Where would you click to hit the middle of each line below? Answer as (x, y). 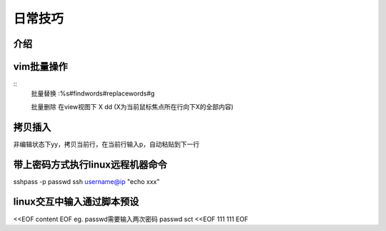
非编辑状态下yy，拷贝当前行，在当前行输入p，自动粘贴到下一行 (107, 144)
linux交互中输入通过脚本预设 (76, 202)
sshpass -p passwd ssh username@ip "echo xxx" (86, 181)
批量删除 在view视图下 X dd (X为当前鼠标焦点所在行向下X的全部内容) (132, 106)
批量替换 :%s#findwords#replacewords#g (93, 93)
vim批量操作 (40, 67)
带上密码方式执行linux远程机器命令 (90, 164)
